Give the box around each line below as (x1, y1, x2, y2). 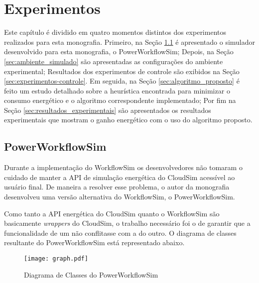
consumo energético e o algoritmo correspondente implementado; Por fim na (4, 95, 236, 105)
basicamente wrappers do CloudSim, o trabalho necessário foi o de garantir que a (4, 218, 251, 228)
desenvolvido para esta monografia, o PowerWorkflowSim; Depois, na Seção (4, 46, 234, 57)
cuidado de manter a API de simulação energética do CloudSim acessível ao (4, 172, 235, 182)
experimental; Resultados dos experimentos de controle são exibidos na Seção (4, 66, 240, 76)
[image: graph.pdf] (24, 255, 88, 263)
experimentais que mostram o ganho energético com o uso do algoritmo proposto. (4, 114, 253, 125)
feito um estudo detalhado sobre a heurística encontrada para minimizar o (4, 85, 230, 95)
